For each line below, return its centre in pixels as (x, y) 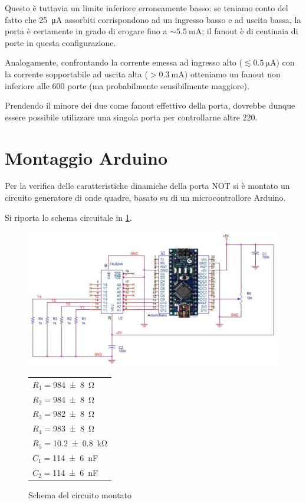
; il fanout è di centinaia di (250, 31)
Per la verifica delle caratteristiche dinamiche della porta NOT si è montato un (147, 186)
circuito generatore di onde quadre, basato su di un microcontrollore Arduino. (145, 197)
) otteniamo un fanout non (232, 74)
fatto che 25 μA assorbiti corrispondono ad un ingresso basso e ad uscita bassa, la (153, 19)
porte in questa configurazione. (60, 42)
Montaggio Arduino (86, 157)
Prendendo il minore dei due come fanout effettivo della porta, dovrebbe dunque (150, 105)
